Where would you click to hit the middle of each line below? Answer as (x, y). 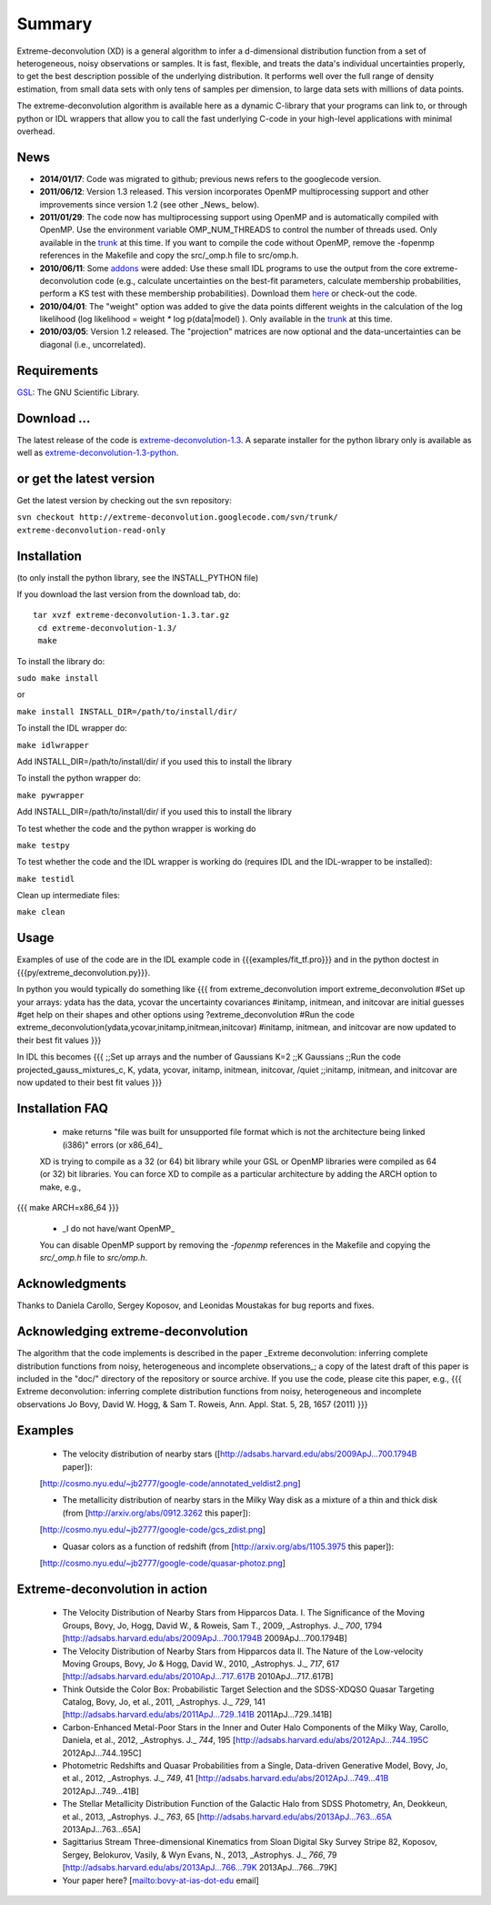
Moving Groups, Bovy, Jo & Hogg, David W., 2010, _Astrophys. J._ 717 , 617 (201, 1663)
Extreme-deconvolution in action (112, 1589)
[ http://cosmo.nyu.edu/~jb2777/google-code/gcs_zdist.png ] (153, 1530)
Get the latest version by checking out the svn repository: (124, 500)
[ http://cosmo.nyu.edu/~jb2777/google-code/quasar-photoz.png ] (163, 1563)
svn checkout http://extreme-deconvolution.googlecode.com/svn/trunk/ (177, 517)
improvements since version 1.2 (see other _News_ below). (150, 204)
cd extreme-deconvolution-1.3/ (107, 628)
